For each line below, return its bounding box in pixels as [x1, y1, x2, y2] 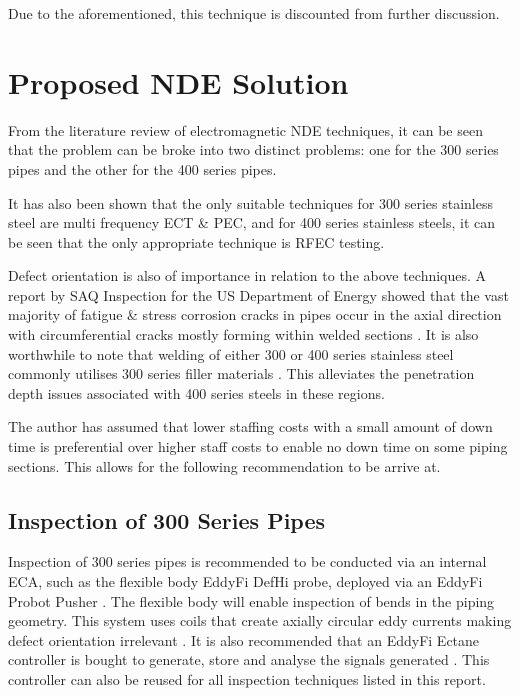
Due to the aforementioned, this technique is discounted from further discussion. [8, 3, 500, 23]
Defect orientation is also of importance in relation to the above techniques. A [8, 265, 487, 286]
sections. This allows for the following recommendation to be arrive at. [8, 455, 441, 476]
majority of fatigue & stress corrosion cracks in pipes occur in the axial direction [8, 304, 502, 325]
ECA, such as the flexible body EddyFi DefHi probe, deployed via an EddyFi [8, 571, 483, 592]
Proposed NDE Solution [8, 61, 349, 102]
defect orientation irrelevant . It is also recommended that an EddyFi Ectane [8, 629, 480, 650]
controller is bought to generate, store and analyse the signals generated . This [8, 649, 490, 670]
